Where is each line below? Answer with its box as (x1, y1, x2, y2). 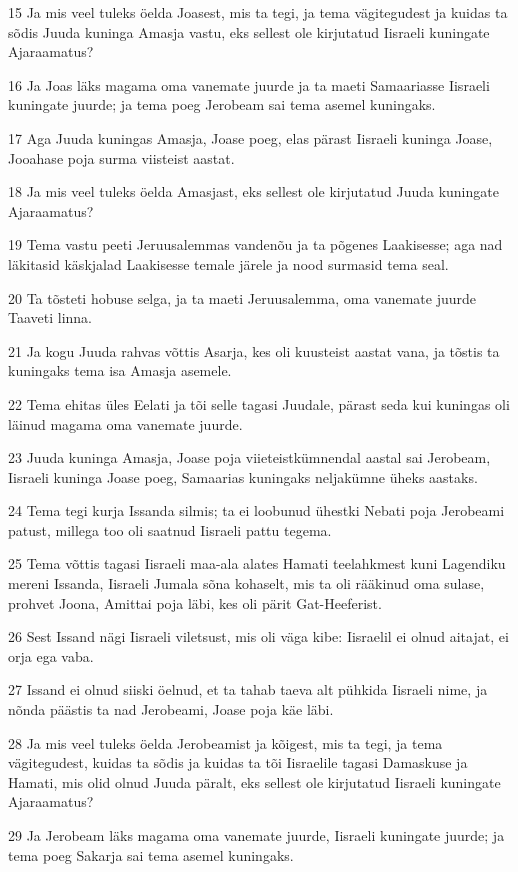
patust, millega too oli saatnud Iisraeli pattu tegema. (8, 519, 332, 540)
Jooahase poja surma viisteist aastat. (8, 147, 235, 168)
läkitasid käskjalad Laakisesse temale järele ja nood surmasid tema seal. (8, 253, 449, 274)
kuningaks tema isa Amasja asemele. (8, 360, 232, 381)
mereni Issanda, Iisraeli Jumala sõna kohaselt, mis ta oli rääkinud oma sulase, (8, 573, 485, 594)
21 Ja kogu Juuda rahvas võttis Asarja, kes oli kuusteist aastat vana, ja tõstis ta (8, 340, 500, 361)
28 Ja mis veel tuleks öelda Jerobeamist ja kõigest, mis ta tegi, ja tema (8, 732, 443, 753)
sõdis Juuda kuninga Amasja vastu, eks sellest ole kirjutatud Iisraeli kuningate (8, 21, 490, 42)
